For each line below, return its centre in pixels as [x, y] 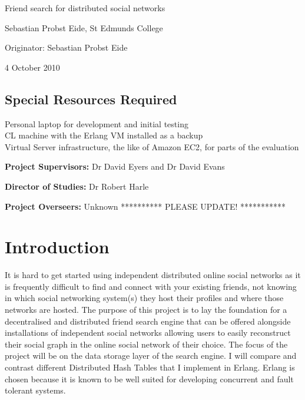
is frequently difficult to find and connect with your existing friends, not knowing [151, 286]
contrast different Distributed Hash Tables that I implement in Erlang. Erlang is [150, 367]
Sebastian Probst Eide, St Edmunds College [84, 27]
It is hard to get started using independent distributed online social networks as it [153, 275]
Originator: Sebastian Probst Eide [66, 47]
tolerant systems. [35, 390]
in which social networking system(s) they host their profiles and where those [144, 298]
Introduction [57, 247]
